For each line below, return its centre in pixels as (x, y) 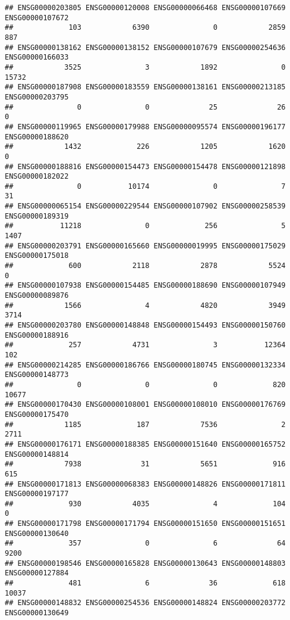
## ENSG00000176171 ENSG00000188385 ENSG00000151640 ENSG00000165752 (145, 444)
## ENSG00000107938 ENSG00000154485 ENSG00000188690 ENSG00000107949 (145, 286)
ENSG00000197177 (37, 494)
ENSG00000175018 (37, 256)
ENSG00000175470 (37, 414)
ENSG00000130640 (37, 533)
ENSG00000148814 (37, 454)
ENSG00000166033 (37, 57)
